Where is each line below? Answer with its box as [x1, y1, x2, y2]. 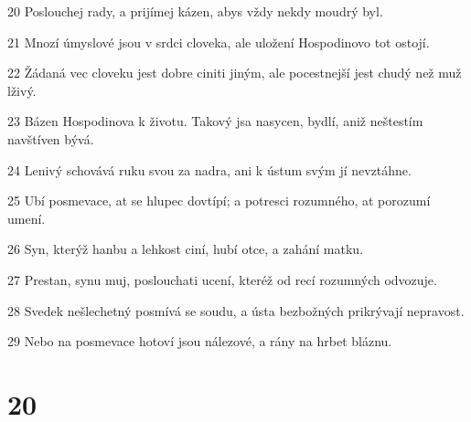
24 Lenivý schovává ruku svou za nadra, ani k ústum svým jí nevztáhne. [7, 160, 412, 179]
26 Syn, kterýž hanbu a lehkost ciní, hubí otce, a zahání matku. [7, 239, 364, 258]
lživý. [7, 80, 37, 100]
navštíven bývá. [7, 129, 94, 148]
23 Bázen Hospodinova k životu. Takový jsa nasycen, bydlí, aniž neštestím [7, 111, 423, 131]
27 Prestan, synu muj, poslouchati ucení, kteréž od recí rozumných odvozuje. [7, 269, 437, 289]
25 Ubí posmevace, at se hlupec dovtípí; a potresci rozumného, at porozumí [7, 191, 431, 210]
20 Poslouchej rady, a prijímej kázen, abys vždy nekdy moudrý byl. [7, 2, 383, 20]
